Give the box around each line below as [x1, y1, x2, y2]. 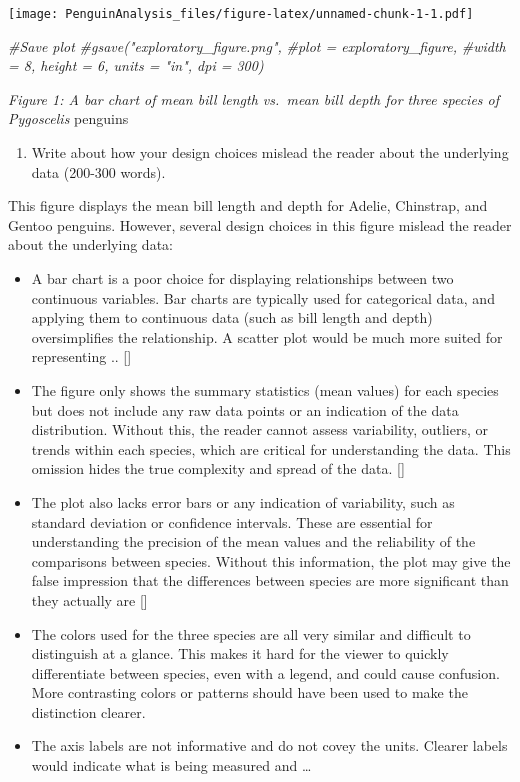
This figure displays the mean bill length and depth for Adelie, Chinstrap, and [8, 195, 488, 216]
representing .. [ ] [31, 346, 132, 367]
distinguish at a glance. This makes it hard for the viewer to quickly [31, 643, 449, 664]
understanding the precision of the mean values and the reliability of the [31, 531, 476, 552]
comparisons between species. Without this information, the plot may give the [31, 550, 511, 571]
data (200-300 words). [31, 161, 166, 182]
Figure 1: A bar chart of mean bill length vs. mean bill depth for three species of [8, 88, 500, 109]
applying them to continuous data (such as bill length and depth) [31, 307, 433, 328]
